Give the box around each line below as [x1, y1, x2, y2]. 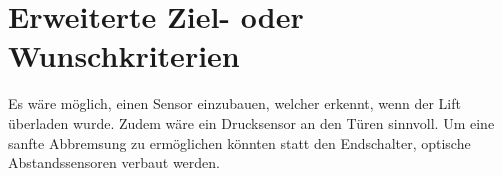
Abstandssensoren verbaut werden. [8, 152, 220, 173]
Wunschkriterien [8, 35, 240, 76]
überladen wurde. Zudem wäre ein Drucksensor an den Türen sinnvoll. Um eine [8, 112, 495, 133]
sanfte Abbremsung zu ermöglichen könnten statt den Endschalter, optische [8, 132, 471, 153]
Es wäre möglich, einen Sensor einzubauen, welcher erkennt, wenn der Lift [8, 93, 461, 114]
